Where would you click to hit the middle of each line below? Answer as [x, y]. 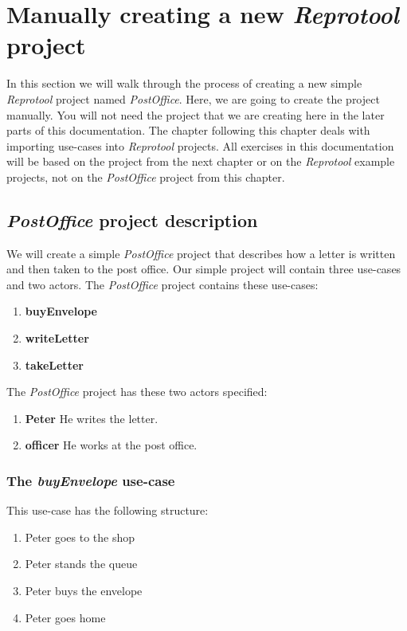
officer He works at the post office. [111, 445]
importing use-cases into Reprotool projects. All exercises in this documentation [200, 145]
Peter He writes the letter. [92, 418]
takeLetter [54, 364]
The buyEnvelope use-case [91, 480]
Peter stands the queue [81, 564]
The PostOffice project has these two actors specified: [137, 392]
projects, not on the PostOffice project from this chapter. [146, 176]
